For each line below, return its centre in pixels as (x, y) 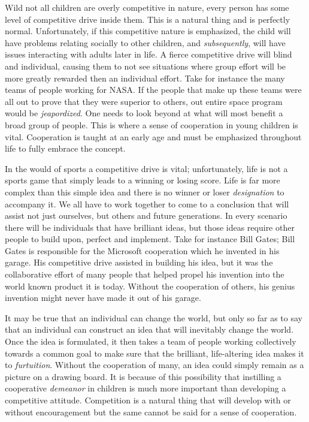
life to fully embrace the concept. (65, 148)
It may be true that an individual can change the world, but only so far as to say (154, 317)
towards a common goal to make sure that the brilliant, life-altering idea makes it (154, 353)
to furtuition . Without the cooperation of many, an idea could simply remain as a (154, 365)
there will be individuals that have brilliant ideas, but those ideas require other (150, 227)
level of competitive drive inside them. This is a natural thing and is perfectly (148, 19)
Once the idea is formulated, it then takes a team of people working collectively (151, 341)
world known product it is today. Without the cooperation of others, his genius (150, 286)
